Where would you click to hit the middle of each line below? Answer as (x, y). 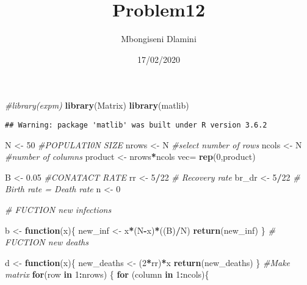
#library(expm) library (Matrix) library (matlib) (97, 105)
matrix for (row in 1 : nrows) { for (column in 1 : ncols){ (107, 274)
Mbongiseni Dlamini (159, 39)
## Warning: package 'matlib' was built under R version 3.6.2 (136, 125)
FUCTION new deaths (47, 242)
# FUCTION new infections (58, 209)
